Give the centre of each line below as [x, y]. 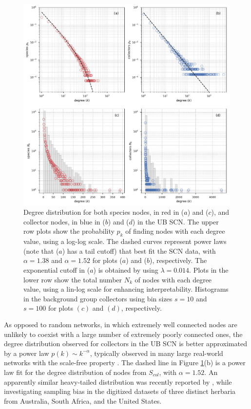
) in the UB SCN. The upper [175, 221]
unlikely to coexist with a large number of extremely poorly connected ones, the [123, 334]
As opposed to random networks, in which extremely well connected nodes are [121, 324]
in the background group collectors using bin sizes [98, 298]
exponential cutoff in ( [57, 270]
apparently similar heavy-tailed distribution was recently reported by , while [118, 381]
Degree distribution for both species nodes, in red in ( [104, 212]
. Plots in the [209, 270]
